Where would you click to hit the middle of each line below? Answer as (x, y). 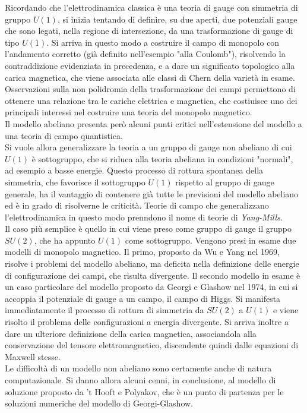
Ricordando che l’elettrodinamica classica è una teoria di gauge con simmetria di (151, 7)
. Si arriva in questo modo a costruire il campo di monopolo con (163, 42)
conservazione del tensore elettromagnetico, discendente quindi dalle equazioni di (152, 345)
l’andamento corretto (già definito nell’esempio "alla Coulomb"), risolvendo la (145, 54)
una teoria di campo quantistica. (64, 135)
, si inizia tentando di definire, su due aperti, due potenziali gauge (177, 19)
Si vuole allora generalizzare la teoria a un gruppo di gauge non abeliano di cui (148, 147)
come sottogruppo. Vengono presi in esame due (211, 240)
